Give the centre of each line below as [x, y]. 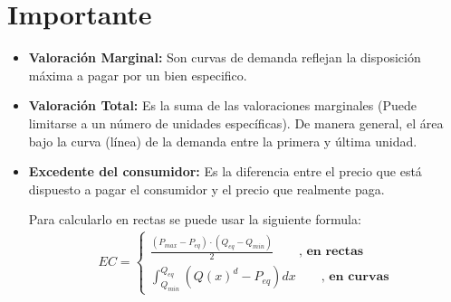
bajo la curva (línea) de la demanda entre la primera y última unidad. [223, 141]
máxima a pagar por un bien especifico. [138, 75]
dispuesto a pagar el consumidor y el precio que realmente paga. [206, 189]
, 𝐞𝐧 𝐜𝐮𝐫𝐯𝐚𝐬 [355, 277]
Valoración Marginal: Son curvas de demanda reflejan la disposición [225, 57]
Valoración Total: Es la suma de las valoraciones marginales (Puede [222, 105]
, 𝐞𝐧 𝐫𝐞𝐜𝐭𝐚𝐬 [331, 252]
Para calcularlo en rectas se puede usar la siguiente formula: [195, 219]
